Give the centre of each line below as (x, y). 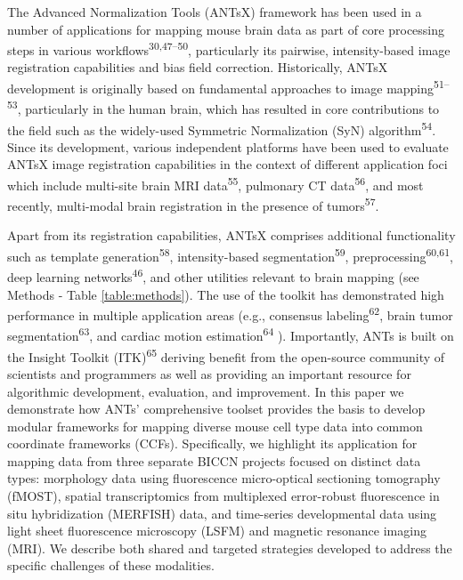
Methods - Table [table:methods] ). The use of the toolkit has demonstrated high (226, 294)
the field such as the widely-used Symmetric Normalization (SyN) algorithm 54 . (222, 128)
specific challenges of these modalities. (111, 565)
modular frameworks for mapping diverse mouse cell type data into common (215, 426)
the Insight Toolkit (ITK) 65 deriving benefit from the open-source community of (226, 355)
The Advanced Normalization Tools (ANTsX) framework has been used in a (215, 12)
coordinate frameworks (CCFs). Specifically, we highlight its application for (212, 443)
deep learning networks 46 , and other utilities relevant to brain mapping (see (213, 275)
